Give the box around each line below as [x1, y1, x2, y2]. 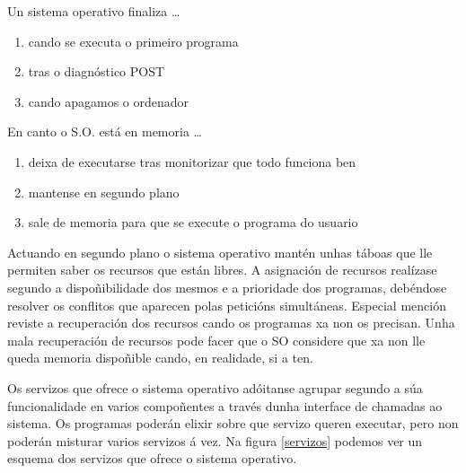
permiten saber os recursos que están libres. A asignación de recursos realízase [7, 260, 437, 279]
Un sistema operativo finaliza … [7, 2, 180, 20]
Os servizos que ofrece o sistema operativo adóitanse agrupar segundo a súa [7, 378, 423, 397]
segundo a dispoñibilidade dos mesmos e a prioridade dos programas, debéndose [7, 277, 447, 296]
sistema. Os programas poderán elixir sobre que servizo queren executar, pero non [7, 414, 459, 433]
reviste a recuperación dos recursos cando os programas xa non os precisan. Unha [7, 313, 455, 332]
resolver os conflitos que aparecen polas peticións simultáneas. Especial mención [7, 295, 446, 314]
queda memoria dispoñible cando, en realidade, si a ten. [7, 348, 313, 367]
